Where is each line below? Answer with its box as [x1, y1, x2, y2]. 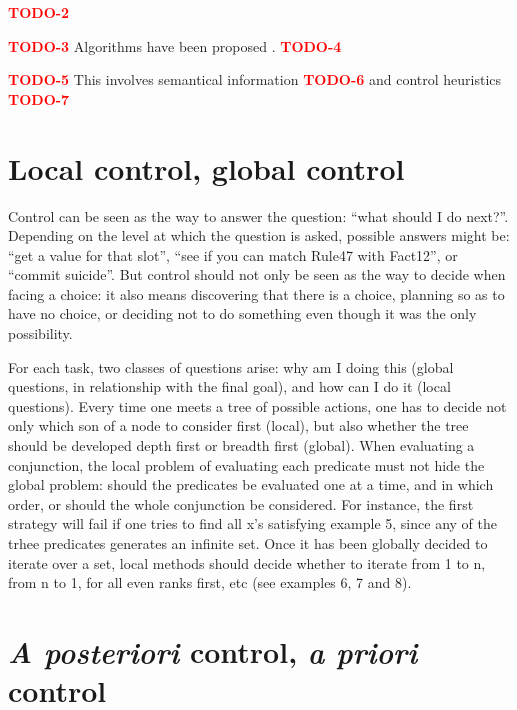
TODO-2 [8, 2, 70, 22]
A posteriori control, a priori [8, 630, 418, 672]
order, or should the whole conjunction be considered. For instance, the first [8, 493, 474, 514]
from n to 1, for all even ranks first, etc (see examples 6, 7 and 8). [8, 572, 412, 593]
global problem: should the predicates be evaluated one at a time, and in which [8, 474, 494, 495]
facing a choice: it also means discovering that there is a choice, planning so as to [8, 283, 505, 304]
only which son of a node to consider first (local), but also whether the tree [8, 415, 469, 436]
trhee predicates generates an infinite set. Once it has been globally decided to [8, 533, 488, 553]
